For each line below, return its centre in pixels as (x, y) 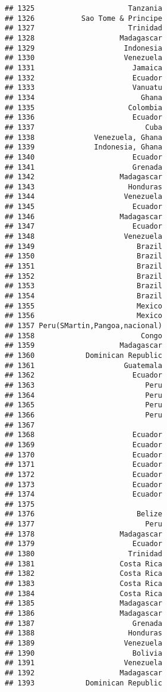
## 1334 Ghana (83, 97)
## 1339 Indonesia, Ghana (83, 147)
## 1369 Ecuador (83, 445)
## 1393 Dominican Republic (83, 683)
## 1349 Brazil (83, 246)
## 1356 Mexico (83, 316)
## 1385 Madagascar (83, 604)
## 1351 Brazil (83, 266)
